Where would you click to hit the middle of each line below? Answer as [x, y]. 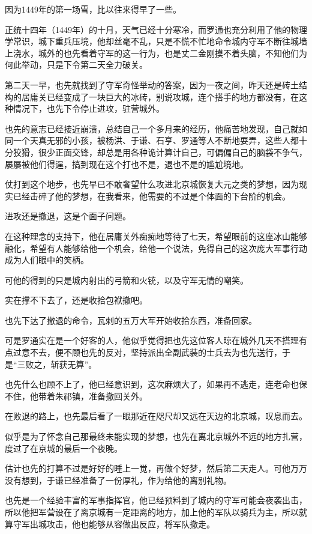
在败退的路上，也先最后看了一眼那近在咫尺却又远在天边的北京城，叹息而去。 [156, 416]
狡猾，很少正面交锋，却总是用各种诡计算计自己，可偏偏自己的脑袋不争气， [160, 152]
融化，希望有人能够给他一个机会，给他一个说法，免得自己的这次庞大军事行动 [156, 248]
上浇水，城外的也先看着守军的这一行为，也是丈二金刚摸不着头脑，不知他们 [152, 53]
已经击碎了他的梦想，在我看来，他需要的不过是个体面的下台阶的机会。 [151, 196]
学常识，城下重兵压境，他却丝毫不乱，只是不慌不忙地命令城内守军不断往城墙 [156, 41]
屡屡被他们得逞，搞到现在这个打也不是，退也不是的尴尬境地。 [127, 164]
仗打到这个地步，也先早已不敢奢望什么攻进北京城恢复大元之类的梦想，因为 [152, 184]
